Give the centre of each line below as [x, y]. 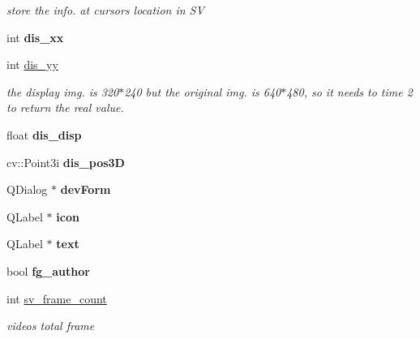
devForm [86, 189]
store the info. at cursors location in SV [105, 10]
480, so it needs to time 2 [349, 91]
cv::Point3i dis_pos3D [66, 162]
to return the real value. [65, 107]
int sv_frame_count [57, 298]
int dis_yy [32, 64]
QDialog [27, 189]
